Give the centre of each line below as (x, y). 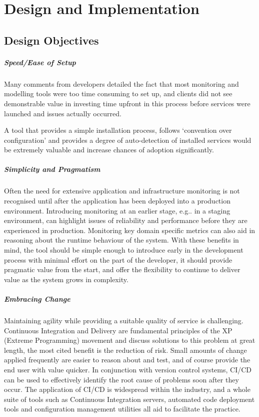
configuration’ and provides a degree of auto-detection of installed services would (128, 140)
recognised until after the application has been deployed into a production (117, 201)
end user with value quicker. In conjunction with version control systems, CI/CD (128, 369)
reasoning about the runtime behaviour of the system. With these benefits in (121, 240)
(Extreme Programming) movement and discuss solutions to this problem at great (130, 340)
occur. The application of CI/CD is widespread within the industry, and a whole (127, 389)
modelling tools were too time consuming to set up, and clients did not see (118, 93)
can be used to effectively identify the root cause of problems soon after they (121, 379)
